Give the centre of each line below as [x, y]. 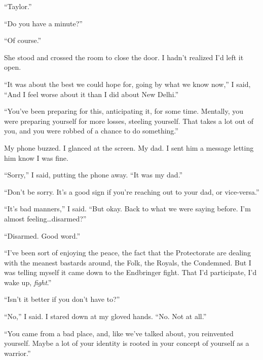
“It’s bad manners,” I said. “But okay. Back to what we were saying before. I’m [127, 209]
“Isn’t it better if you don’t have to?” [62, 299]
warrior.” [17, 353]
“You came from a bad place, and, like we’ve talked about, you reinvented [119, 333]
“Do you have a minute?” [43, 23]
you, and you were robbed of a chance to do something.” [91, 131]
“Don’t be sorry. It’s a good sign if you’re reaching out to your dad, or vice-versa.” [132, 191]
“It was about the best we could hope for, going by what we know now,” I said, [127, 84]
